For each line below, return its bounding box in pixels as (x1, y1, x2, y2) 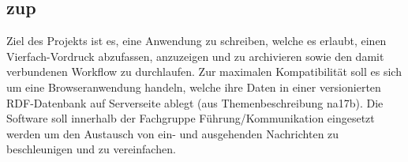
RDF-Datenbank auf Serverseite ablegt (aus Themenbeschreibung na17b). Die (6, 94, 384, 111)
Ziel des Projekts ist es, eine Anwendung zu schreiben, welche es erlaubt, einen (6, 32, 387, 49)
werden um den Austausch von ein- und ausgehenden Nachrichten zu (6, 125, 339, 141)
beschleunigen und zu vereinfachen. (6, 141, 176, 157)
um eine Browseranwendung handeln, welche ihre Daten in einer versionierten (6, 78, 381, 95)
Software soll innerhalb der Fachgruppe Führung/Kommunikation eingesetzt (6, 110, 375, 126)
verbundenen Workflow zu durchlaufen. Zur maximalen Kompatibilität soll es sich (6, 63, 402, 80)
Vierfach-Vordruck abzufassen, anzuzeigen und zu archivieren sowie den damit (6, 47, 384, 64)
